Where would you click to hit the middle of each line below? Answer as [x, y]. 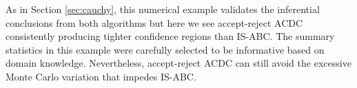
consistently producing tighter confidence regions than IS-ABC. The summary [170, 36]
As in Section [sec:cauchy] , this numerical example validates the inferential [163, 9]
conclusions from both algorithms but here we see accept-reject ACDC [154, 22]
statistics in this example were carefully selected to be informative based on [165, 49]
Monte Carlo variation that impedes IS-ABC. [101, 76]
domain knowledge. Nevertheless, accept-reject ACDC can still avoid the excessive [178, 63]
